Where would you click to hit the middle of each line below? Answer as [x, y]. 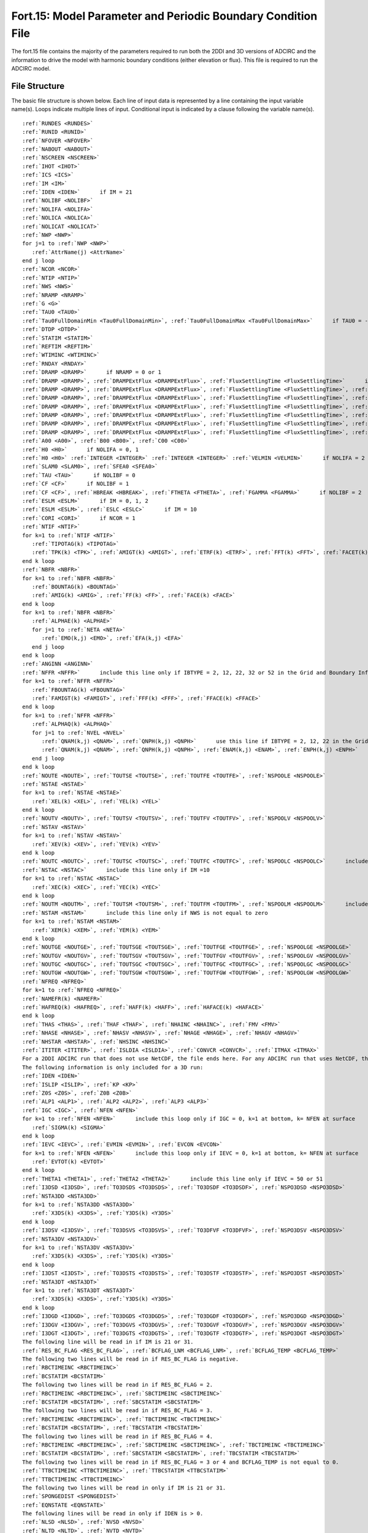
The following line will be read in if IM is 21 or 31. [108, 1342]
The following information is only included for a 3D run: [113, 1067]
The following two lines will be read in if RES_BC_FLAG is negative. [131, 1359]
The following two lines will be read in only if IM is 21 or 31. [124, 1488]
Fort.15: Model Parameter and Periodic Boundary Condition [164, 16]
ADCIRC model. [31, 69]
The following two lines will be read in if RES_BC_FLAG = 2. [118, 1385]
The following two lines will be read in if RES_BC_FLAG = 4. [118, 1436]
